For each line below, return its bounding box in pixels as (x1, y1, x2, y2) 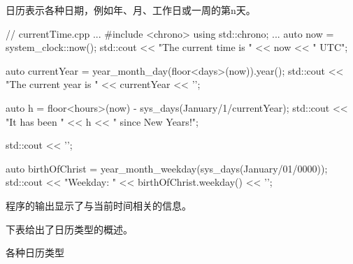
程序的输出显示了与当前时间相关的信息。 (6, 198, 192, 212)
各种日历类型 (6, 245, 64, 260)
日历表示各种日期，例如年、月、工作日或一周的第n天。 (6, 3, 256, 17)
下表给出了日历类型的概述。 (6, 221, 133, 236)
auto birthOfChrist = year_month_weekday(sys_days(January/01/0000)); (6, 161, 328, 175)
